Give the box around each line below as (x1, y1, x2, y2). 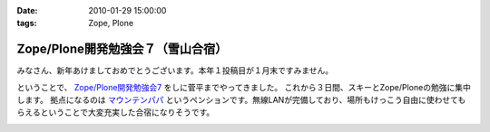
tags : (16, 18, 37, 29)
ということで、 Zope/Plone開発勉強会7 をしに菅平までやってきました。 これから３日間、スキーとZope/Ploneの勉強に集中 (16, 81, 471, 92)
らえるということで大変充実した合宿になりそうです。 (16, 107, 215, 118)
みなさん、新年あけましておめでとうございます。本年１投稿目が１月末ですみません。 (16, 65, 334, 76)
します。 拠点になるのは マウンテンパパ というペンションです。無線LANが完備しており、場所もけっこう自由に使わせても (16, 95, 466, 106)
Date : (16, 5, 38, 15)
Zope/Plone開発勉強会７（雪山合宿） (16, 42, 228, 57)
